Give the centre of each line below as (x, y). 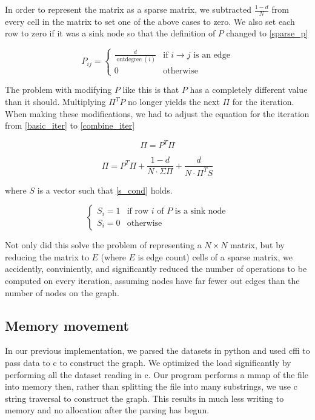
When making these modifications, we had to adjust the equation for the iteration (157, 113)
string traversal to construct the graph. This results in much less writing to (144, 398)
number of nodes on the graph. (62, 292)
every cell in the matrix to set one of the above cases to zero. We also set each (150, 21)
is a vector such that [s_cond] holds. (105, 190)
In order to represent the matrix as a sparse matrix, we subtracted (128, 9)
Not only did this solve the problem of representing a (103, 245)
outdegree (129, 60)
